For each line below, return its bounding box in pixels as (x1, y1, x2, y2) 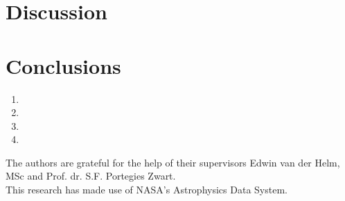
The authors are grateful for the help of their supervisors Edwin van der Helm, (6, 155, 340, 169)
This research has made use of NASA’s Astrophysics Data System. (6, 182, 287, 197)
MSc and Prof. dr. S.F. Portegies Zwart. (6, 169, 176, 183)
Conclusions (6, 51, 121, 79)
